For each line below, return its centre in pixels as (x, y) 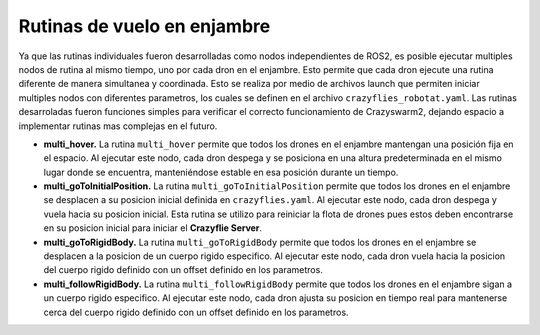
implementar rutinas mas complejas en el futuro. (118, 126)
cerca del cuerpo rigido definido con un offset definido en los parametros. (196, 312)
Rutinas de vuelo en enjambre (144, 26)
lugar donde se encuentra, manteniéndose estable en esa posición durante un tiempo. (221, 172)
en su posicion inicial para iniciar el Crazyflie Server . (153, 228)
